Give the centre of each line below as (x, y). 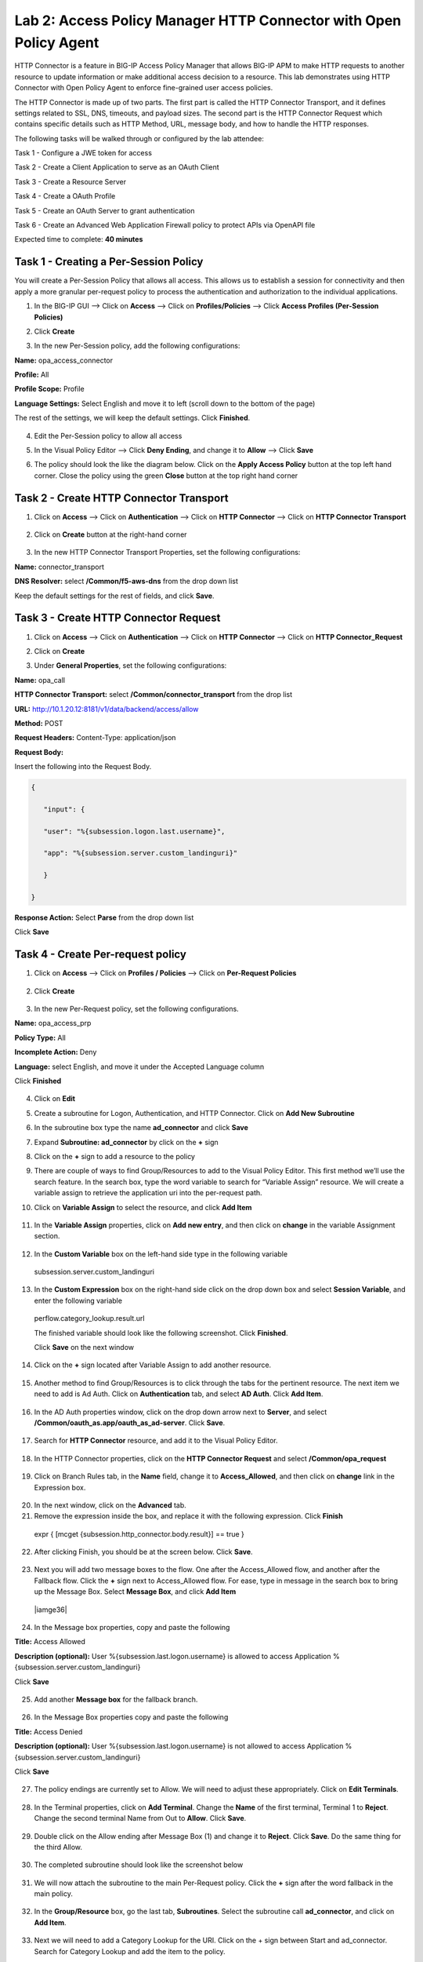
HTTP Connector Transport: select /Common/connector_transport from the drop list (154, 695)
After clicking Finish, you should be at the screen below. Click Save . (144, 1552)
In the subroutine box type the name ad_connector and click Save (141, 1128)
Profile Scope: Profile (50, 389)
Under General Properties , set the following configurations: (130, 666)
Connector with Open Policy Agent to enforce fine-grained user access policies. (144, 88)
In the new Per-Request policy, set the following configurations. (136, 1009)
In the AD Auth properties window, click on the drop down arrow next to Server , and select (181, 1412)
